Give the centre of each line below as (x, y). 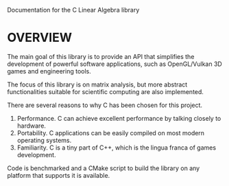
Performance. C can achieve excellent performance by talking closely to (119, 118)
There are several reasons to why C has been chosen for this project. (105, 105)
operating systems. (44, 140)
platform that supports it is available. (59, 175)
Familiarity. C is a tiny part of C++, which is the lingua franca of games (117, 148)
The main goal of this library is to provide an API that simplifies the (101, 56)
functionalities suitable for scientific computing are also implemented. (106, 91)
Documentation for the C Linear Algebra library (73, 10)
